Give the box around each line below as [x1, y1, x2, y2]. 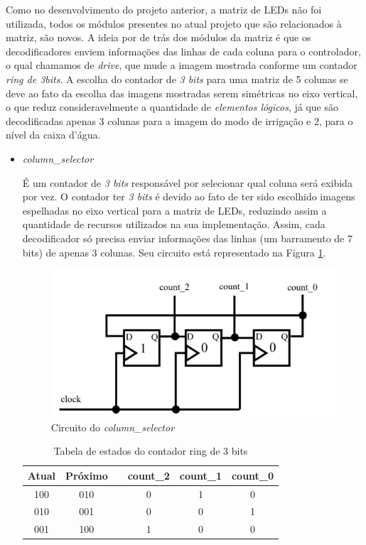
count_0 [231, 468, 274, 482]
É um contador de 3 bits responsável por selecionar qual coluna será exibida [22, 175, 352, 190]
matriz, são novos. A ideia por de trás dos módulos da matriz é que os [6, 30, 311, 45]
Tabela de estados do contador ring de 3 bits [53, 443, 248, 458]
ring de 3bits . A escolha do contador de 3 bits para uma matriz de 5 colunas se [6, 71, 348, 86]
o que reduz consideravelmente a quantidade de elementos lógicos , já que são [6, 99, 338, 114]
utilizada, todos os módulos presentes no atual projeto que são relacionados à [6, 16, 342, 31]
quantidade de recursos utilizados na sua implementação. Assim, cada [22, 217, 325, 232]
